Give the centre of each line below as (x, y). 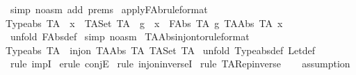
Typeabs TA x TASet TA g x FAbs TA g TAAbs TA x (144, 23)
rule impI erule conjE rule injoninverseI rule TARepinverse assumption (180, 64)
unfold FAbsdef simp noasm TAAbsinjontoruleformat (130, 36)
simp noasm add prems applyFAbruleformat (109, 9)
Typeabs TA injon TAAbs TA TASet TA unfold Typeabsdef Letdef (160, 50)
